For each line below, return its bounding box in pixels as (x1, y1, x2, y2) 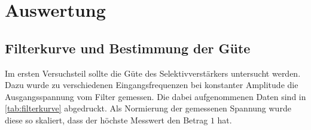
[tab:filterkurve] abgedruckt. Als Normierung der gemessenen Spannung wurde (5, 102, 291, 114)
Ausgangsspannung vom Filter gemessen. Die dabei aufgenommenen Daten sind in (5, 90, 306, 102)
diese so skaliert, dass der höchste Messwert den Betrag (5, 113, 208, 126)
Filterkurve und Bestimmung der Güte (5, 38, 251, 57)
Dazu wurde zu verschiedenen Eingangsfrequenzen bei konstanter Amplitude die (5, 78, 298, 91)
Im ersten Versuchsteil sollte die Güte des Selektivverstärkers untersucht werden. (5, 66, 301, 79)
